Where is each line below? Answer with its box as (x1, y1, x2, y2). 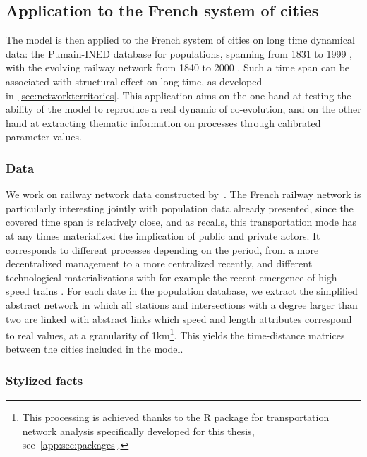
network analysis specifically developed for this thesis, (22, 423, 255, 438)
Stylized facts (6, 371, 83, 389)
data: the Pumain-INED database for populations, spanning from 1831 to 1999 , (6, 46, 352, 61)
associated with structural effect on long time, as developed (6, 73, 263, 88)
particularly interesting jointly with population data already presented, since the (6, 200, 354, 215)
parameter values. (6, 129, 82, 144)
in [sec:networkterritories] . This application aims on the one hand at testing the (6, 87, 351, 102)
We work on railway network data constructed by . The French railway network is (6, 187, 361, 202)
